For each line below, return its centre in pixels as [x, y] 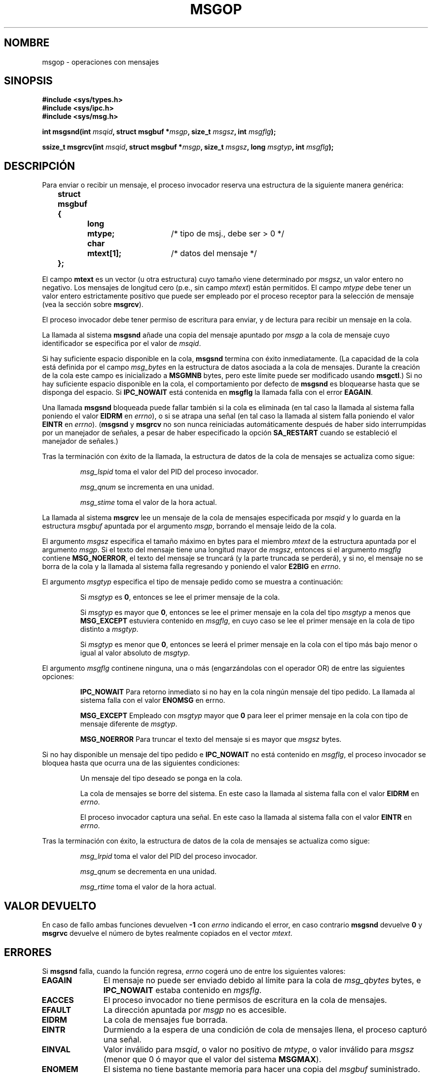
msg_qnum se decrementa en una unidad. [148, 872]
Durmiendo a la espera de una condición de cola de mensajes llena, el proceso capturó [265, 1029]
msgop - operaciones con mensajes [101, 62]
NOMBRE [27, 43]
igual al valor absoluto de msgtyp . [135, 653]
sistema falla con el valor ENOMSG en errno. [153, 700]
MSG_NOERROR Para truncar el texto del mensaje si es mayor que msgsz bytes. [211, 739]
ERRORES [28, 952]
